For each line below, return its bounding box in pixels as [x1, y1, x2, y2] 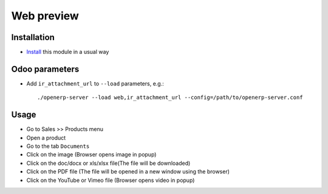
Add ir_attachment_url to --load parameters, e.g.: [26, 79, 164, 87]
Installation [11, 32, 55, 42]
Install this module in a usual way [26, 48, 109, 56]
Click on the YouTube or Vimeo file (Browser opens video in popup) [26, 176, 195, 184]
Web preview [11, 9, 79, 22]
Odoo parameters [11, 64, 80, 74]
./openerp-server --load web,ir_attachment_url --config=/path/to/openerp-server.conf [37, 94, 303, 101]
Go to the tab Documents [26, 142, 90, 150]
